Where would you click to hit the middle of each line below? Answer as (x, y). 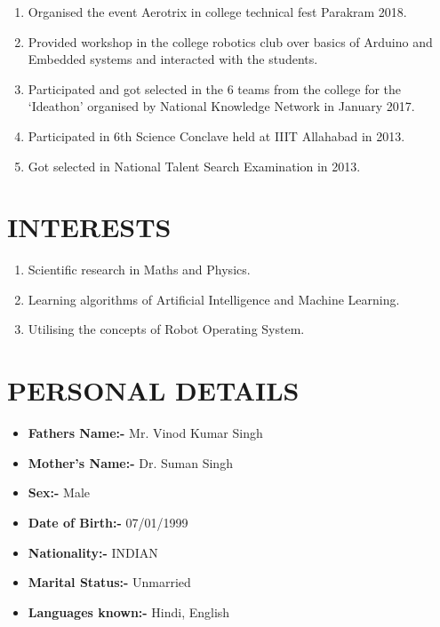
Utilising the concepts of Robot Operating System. (166, 329)
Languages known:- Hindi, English (129, 611)
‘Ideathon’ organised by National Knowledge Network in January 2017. (221, 106)
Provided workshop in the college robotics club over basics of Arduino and (230, 41)
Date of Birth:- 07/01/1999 (108, 522)
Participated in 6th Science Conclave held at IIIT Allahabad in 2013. (216, 135)
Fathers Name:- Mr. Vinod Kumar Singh (145, 433)
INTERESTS (89, 227)
